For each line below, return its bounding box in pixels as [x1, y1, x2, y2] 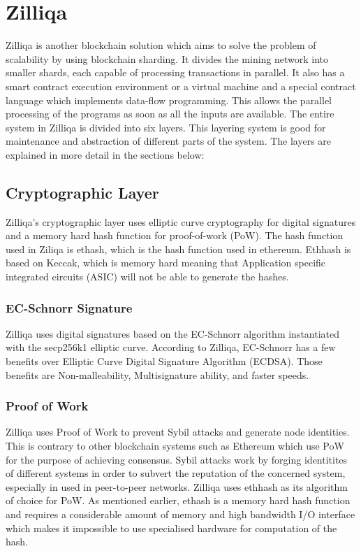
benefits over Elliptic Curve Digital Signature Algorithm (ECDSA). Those [6, 354, 323, 368]
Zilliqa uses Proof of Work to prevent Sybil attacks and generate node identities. [6, 424, 350, 439]
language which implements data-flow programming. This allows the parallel [6, 92, 332, 107]
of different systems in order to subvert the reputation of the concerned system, [6, 466, 346, 480]
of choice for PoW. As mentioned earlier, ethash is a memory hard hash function [6, 493, 351, 508]
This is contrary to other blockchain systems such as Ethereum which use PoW [6, 438, 344, 453]
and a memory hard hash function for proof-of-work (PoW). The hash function [6, 228, 344, 243]
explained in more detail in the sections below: [6, 147, 205, 162]
